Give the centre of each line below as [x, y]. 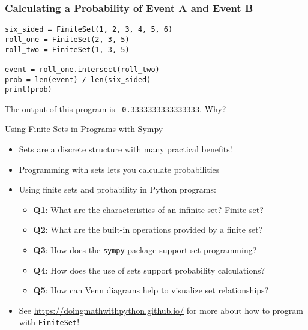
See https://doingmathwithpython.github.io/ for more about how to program [161, 310]
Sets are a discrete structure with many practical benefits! [125, 149]
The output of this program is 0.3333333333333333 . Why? [116, 108]
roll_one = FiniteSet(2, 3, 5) [67, 39]
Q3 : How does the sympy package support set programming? [145, 250]
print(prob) [29, 90]
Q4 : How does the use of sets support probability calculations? [149, 270]
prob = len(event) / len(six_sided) [78, 79]
